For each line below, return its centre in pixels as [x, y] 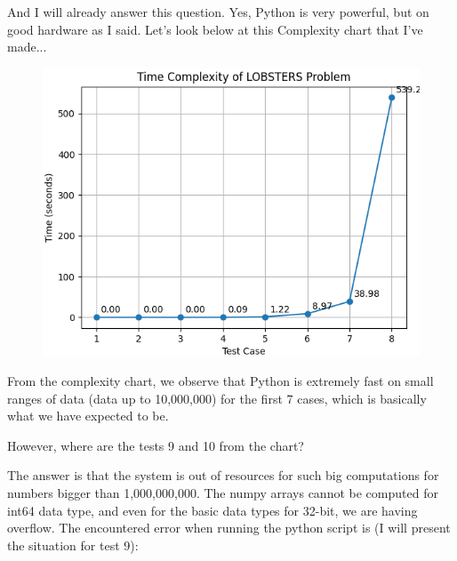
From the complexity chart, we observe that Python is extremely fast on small [220, 381]
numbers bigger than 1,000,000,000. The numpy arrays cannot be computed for [223, 493]
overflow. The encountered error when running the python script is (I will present [229, 528]
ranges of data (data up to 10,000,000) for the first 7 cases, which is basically [217, 398]
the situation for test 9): [73, 545]
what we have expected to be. [88, 416]
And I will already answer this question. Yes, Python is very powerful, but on [218, 12]
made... [27, 47]
